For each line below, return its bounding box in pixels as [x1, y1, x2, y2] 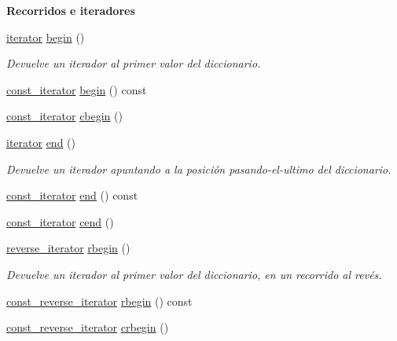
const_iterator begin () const [6, 81, 147, 97]
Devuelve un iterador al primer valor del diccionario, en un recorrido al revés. [6, 266, 382, 282]
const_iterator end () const [6, 187, 138, 203]
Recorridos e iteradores [6, 2, 135, 18]
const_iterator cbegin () [6, 108, 123, 124]
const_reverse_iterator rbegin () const [6, 292, 193, 309]
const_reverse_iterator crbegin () [6, 319, 169, 335]
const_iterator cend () [6, 213, 114, 229]
